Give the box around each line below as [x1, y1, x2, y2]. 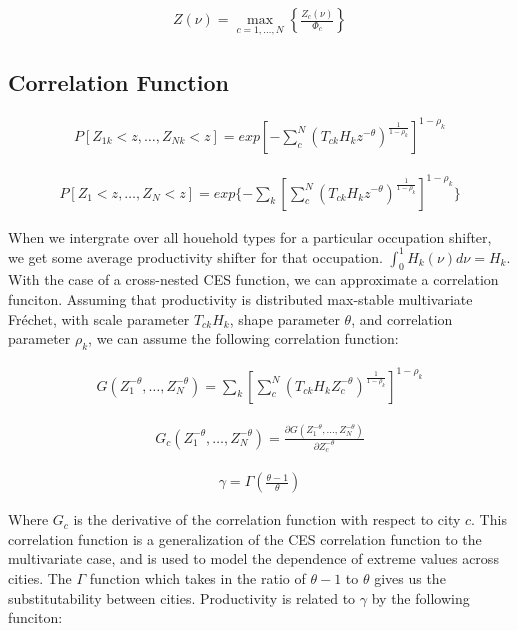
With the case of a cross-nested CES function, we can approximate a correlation [8, 269, 499, 290]
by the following [371, 587, 470, 608]
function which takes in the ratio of [89, 567, 306, 588]
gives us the [374, 567, 446, 588]
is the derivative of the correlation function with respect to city [73, 509, 461, 530]
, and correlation [351, 308, 453, 329]
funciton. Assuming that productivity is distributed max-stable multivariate [8, 289, 473, 309]
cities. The [8, 567, 72, 588]
